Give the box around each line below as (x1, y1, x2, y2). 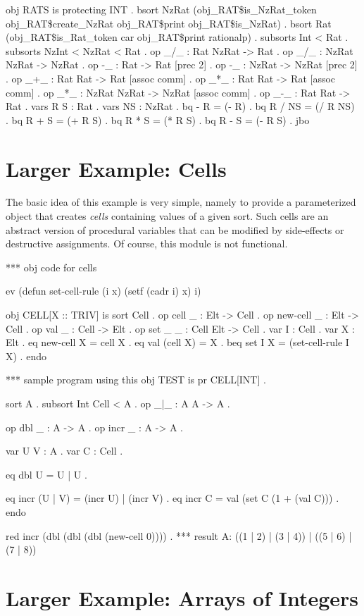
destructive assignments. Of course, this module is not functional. (6, 236, 288, 251)
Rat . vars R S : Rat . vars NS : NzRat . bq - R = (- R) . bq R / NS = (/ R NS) (6, 99, 355, 113)
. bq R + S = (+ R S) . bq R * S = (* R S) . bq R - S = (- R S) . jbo (6, 112, 310, 127)
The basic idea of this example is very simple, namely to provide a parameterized (6, 195, 356, 209)
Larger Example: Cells (6, 154, 227, 183)
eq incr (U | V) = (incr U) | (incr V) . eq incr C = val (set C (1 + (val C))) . (6, 491, 339, 505)
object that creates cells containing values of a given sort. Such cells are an (6, 209, 329, 223)
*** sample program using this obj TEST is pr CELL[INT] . (6, 372, 266, 387)
